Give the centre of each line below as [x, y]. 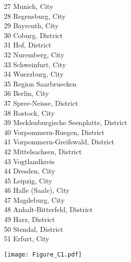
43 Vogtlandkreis [29, 161]
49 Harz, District [30, 219]
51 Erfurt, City [27, 239]
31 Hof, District [28, 45]
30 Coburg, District [33, 35]
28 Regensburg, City [35, 16]
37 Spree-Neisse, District [41, 103]
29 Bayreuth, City [31, 25]
